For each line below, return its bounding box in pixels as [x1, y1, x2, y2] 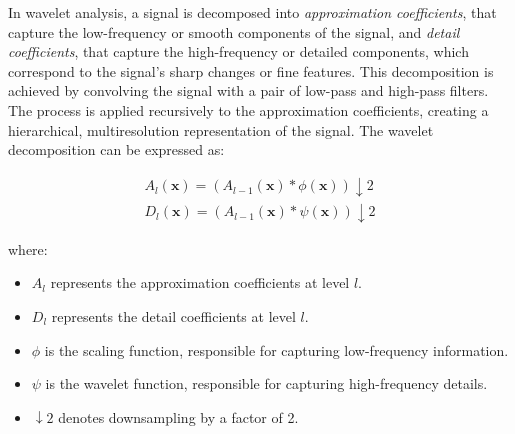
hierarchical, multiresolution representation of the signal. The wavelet [8, 119, 434, 140]
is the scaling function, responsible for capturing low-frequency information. [44, 339, 509, 360]
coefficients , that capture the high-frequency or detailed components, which [8, 41, 469, 62]
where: [8, 238, 48, 259]
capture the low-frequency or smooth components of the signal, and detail [8, 21, 460, 42]
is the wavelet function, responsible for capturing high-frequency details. [45, 373, 488, 394]
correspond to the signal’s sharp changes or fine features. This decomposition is [8, 60, 494, 81]
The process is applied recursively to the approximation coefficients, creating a [8, 99, 489, 120]
